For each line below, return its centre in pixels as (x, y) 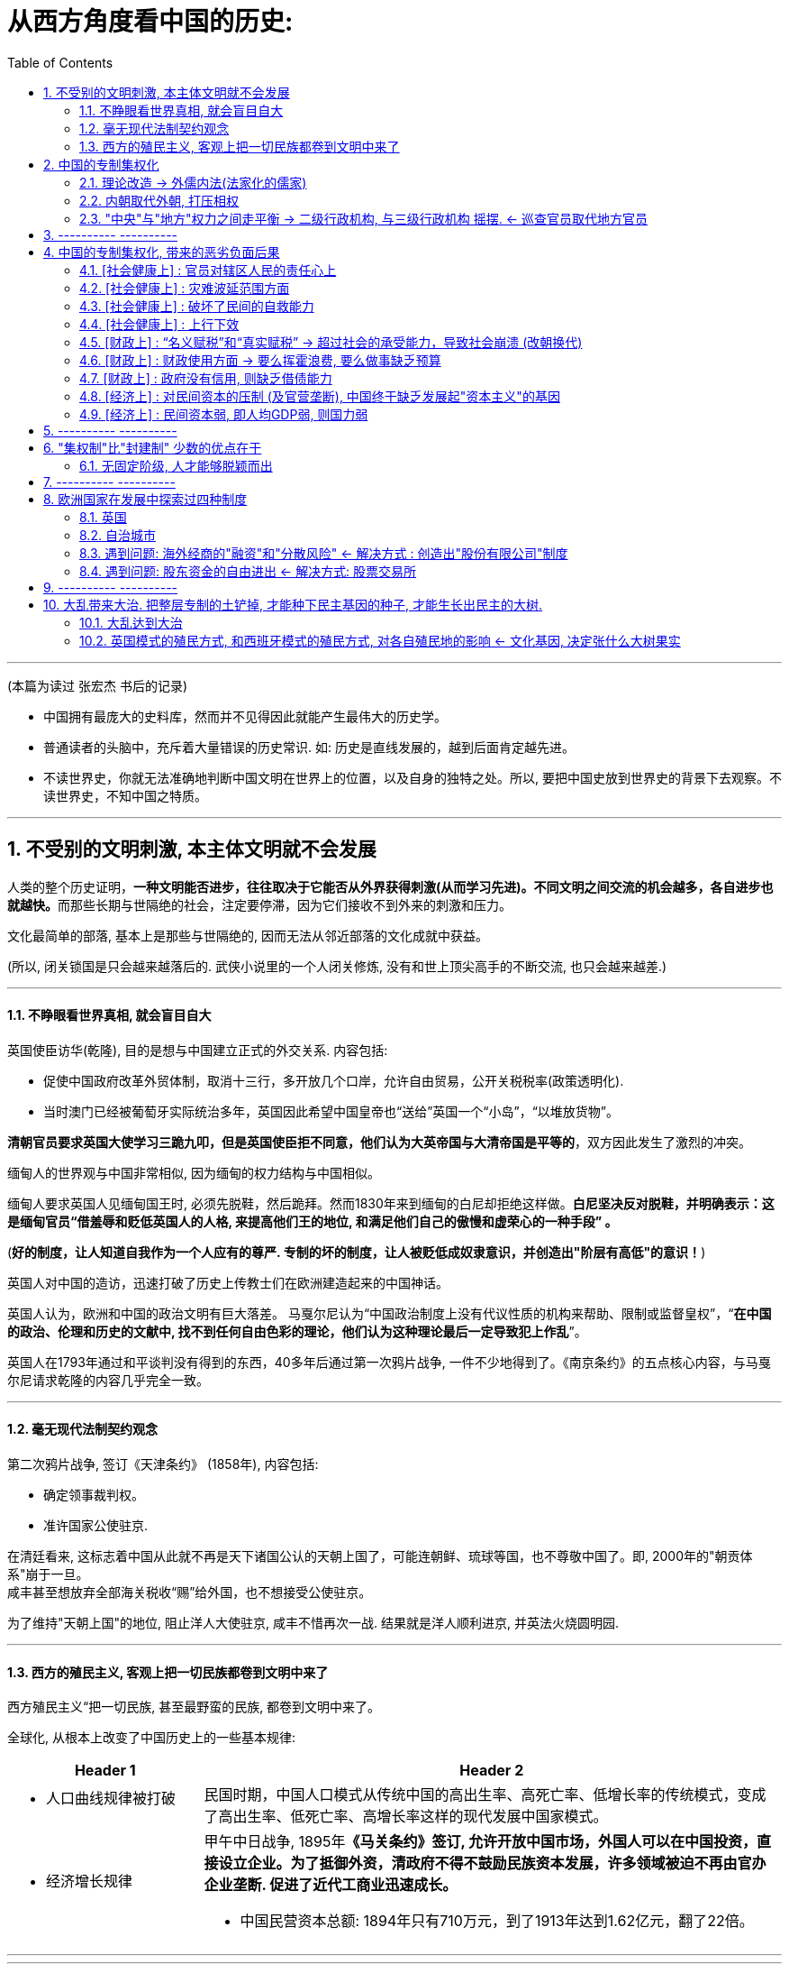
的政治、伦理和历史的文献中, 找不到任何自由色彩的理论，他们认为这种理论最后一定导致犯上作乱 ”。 (297, 1331)
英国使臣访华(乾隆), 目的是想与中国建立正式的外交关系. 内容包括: (198, 1050)
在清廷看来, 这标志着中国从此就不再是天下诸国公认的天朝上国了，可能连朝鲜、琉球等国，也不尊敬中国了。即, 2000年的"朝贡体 (380, 1556)
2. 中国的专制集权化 (101, 164)
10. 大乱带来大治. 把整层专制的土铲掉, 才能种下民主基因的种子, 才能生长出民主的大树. (293, 604)
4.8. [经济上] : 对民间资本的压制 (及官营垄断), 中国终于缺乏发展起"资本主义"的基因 (320, 396)
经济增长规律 (90, 1881)
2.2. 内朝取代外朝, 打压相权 (159, 200)
